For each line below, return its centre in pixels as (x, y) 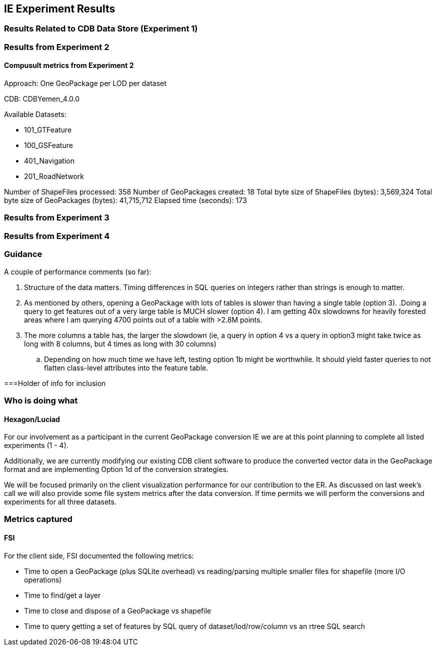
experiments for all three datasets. (60, 502)
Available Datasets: (35, 114)
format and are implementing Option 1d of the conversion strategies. (116, 469)
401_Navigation (49, 161)
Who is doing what (41, 400)
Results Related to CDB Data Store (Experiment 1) (101, 29)
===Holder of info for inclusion (55, 383)
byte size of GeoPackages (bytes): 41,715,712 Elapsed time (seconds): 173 (125, 200)
